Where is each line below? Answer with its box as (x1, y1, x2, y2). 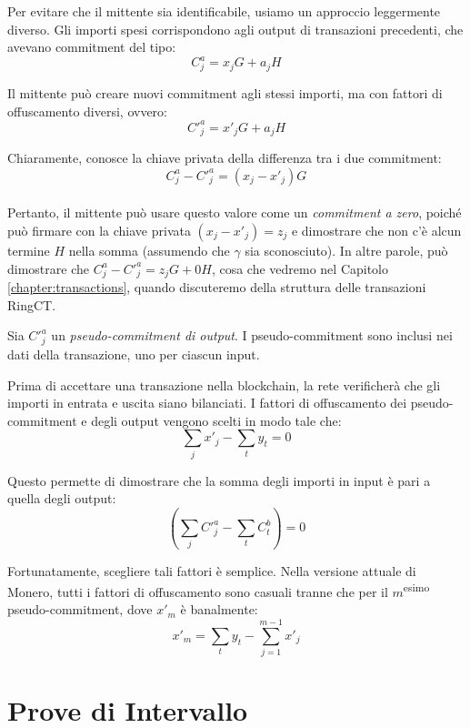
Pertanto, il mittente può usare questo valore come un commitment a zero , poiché (7, 203, 462, 222)
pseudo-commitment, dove (7, 600, 153, 619)
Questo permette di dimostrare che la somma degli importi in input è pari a (7, 470, 431, 490)
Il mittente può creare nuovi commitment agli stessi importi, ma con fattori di (7, 84, 443, 103)
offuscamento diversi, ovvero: (7, 101, 167, 120)
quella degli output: (7, 489, 116, 508)
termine (7, 240, 50, 259)
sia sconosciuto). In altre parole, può (245, 240, 448, 259)
